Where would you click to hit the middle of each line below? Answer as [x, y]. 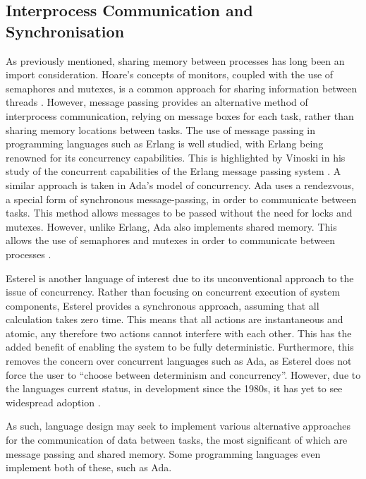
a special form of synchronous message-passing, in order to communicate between [181, 199]
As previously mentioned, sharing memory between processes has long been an [175, 60]
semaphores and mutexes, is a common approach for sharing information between [182, 88]
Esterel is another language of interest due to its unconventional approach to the [180, 278]
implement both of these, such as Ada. [89, 467]
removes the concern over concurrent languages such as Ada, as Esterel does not [179, 361]
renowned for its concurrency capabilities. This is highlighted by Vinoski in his [176, 157]
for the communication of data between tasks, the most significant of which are [177, 440]
